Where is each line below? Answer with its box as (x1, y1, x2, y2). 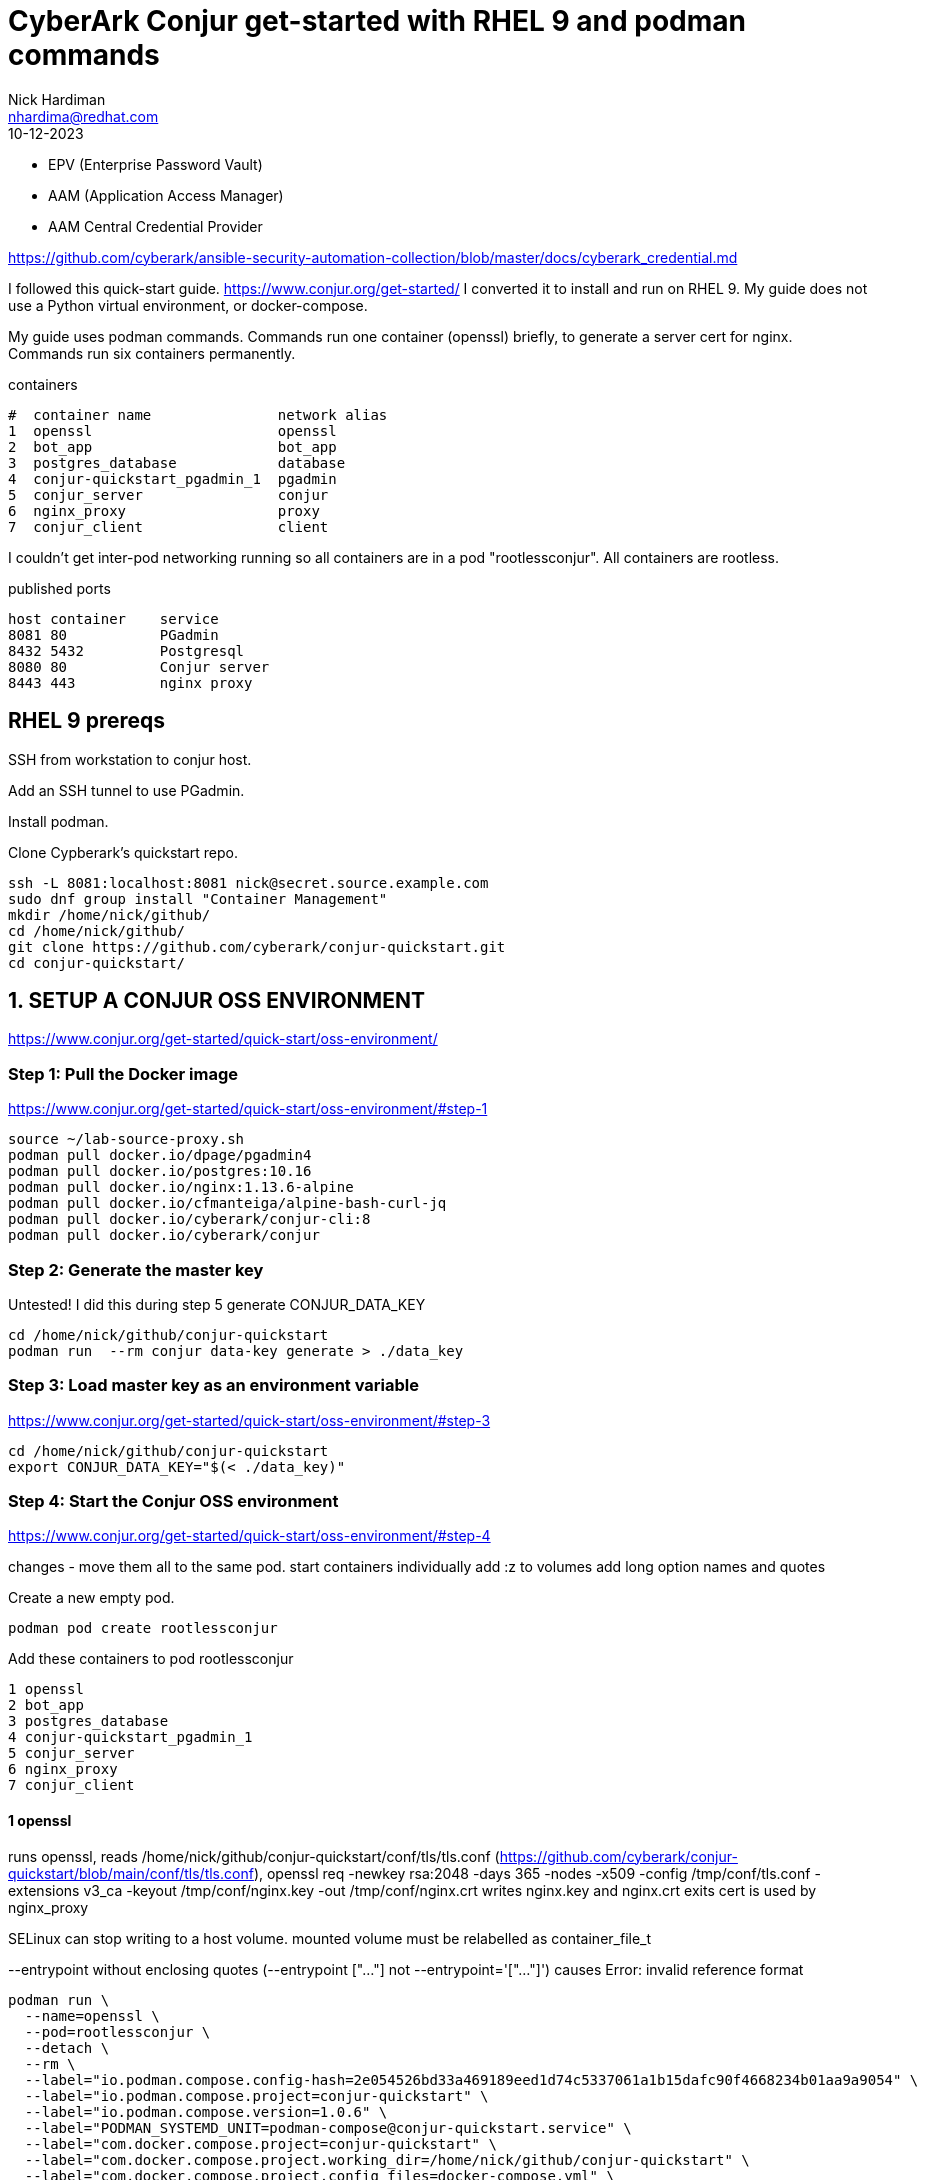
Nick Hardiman (8, 90, 106, 108)
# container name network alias (8, 406, 388, 423)
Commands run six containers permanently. (8, 344, 296, 362)
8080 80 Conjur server (8, 658, 270, 675)
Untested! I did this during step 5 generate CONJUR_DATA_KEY (8, 1295, 426, 1313)
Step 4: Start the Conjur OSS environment (8, 1491, 339, 1512)
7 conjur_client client (8, 518, 329, 535)
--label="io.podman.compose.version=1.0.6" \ (24, 2103, 388, 2120)
